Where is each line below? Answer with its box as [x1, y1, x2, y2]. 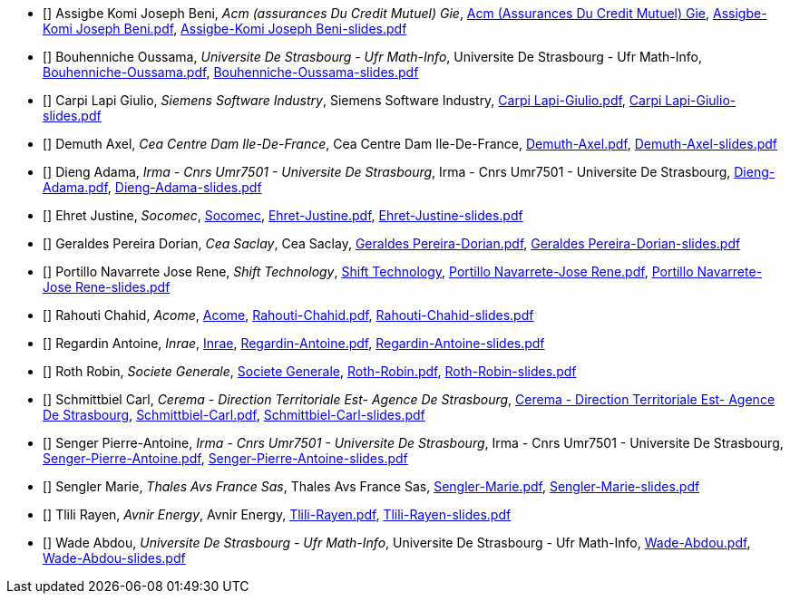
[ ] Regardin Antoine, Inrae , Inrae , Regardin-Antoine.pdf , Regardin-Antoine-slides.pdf [43, 335, 545, 351]
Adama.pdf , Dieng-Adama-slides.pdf [43, 179, 262, 195]
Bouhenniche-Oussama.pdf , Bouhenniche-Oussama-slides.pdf [43, 64, 419, 80]
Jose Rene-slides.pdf [43, 279, 171, 295]
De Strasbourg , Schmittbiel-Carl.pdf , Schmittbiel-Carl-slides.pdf [43, 407, 425, 422]
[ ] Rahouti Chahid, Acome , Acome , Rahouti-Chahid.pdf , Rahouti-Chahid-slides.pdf [43, 307, 534, 323]
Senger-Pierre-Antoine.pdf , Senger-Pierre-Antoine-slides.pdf [43, 451, 408, 466]
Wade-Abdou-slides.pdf [43, 550, 186, 566]
